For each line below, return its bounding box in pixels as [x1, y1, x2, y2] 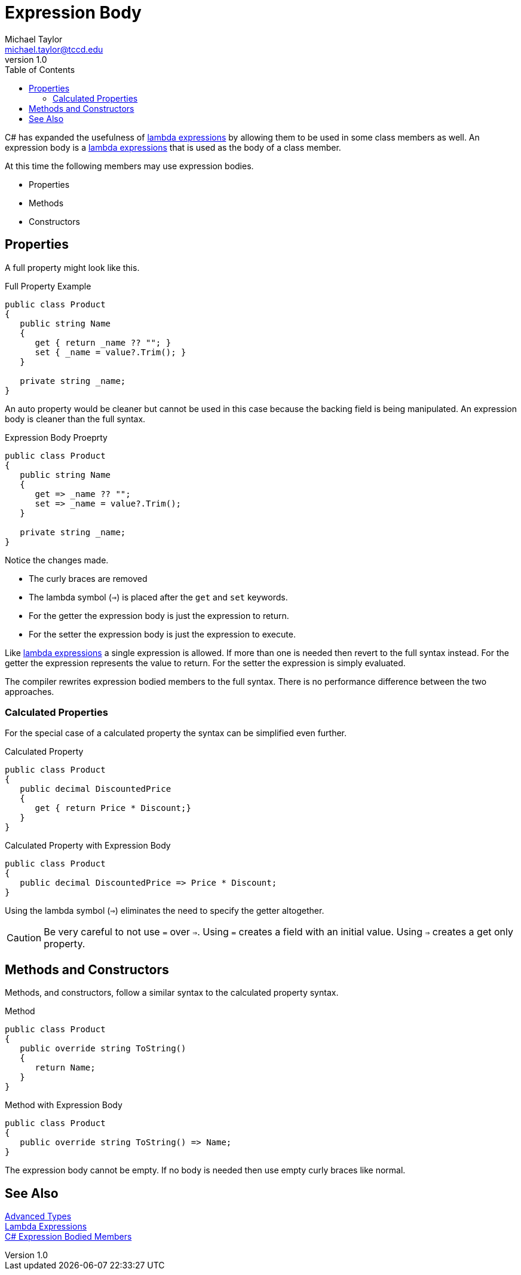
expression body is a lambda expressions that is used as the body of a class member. [5, 142, 341, 152]
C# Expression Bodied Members [5, 1231, 132, 1242]
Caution [7, 932, 42, 944]
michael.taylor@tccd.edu [5, 44, 103, 54]
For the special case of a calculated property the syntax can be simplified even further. [5, 728, 347, 739]
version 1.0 [5, 54, 47, 65]
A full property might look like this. [5, 262, 140, 273]
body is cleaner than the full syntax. [5, 413, 146, 424]
